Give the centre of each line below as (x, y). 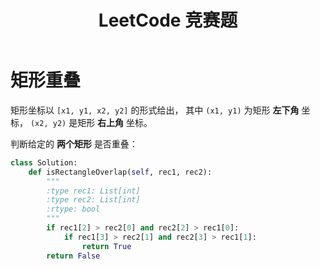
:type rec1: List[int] (93, 191)
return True (106, 246)
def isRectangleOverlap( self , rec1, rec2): (120, 172)
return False (73, 256)
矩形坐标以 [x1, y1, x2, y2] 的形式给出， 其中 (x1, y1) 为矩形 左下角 (155, 110)
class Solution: (44, 162)
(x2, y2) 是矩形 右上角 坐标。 (91, 122)
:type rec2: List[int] (93, 200)
